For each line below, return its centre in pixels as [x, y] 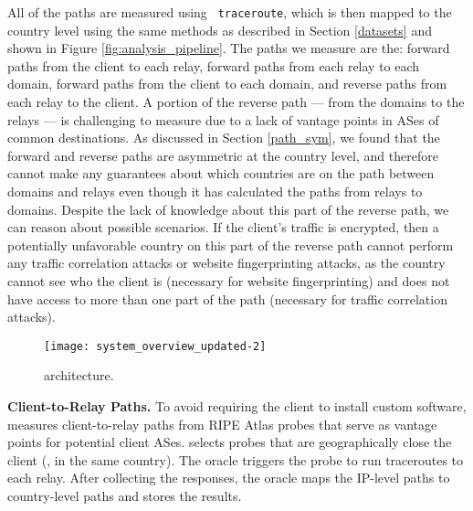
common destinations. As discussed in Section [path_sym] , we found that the [224, 138]
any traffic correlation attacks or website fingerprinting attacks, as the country [226, 263]
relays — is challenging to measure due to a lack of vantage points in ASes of [223, 119]
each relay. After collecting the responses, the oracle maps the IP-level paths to [229, 478]
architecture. [79, 375]
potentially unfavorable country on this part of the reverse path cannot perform [231, 245]
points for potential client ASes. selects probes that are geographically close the [230, 442]
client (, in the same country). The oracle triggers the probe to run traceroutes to [236, 459]
